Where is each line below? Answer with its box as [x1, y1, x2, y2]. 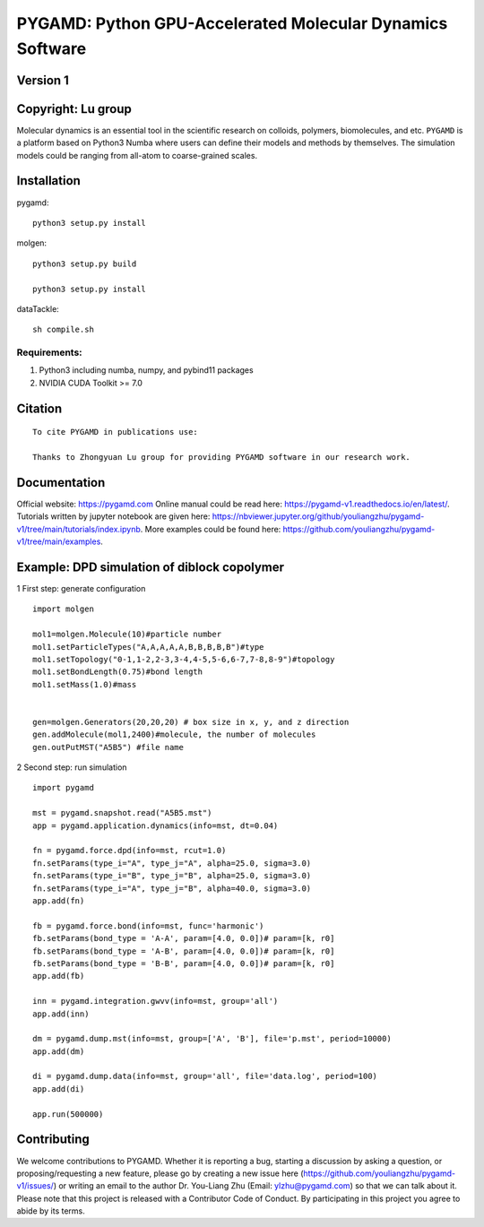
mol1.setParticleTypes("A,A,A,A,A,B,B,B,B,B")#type [32, 642, 264, 652]
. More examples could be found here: [140, 523, 281, 534]
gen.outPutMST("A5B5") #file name [32, 742, 184, 752]
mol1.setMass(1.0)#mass [32, 679, 137, 689]
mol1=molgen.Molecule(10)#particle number [32, 629, 222, 640]
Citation [16, 401, 63, 416]
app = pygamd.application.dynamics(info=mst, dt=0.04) [32, 820, 279, 831]
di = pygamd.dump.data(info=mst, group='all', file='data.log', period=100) [32, 1071, 378, 1082]
